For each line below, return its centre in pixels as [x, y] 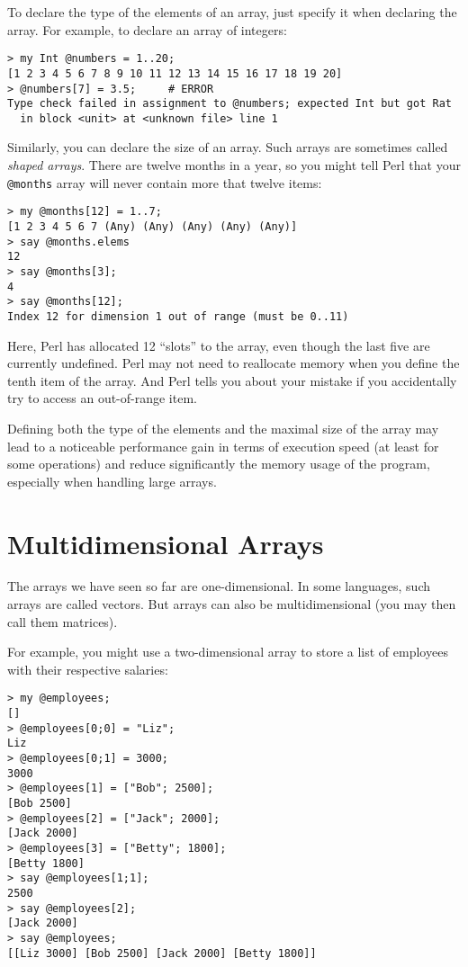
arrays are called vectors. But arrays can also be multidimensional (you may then [232, 604]
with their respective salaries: [88, 669]
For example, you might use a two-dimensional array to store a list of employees [228, 652]
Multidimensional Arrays [166, 543]
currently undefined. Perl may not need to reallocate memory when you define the [234, 363]
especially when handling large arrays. [112, 481]
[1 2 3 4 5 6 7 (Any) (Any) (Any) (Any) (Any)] [153, 226]
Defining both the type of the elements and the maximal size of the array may [223, 428]
